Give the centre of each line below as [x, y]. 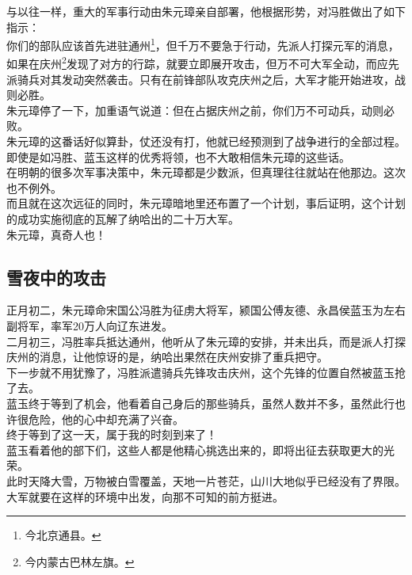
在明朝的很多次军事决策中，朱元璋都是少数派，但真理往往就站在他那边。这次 [206, 172]
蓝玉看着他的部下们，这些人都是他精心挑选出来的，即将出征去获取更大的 [195, 449]
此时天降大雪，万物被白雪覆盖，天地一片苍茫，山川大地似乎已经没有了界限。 [206, 480]
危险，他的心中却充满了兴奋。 [106, 419]
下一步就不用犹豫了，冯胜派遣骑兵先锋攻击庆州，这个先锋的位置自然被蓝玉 [200, 372]
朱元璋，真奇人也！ [56, 234]
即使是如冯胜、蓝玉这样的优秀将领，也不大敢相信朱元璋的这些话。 [178, 156]
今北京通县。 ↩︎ [63, 535]
